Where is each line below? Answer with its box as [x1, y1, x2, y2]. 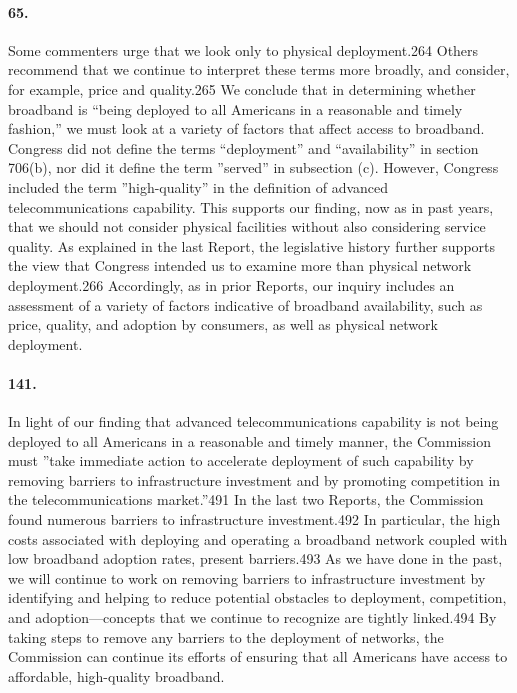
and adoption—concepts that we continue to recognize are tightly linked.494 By [8, 607, 497, 628]
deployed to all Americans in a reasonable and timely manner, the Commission [8, 430, 492, 451]
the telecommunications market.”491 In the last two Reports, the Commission [8, 489, 484, 510]
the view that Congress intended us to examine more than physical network [8, 255, 472, 276]
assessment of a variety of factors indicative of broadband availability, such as [8, 294, 483, 315]
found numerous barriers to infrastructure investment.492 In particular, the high [8, 509, 501, 530]
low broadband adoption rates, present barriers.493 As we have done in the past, [8, 548, 503, 569]
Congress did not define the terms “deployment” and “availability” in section [8, 137, 479, 158]
